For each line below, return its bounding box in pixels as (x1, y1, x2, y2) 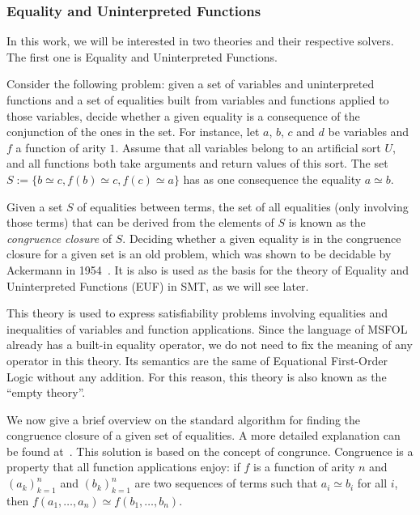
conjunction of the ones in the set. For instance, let (6, 123, 260, 140)
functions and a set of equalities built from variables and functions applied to (6, 92, 389, 108)
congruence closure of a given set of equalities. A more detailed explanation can (6, 427, 401, 444)
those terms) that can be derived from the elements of (6, 214, 274, 231)
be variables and (328, 123, 409, 140)
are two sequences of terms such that (134, 475, 318, 492)
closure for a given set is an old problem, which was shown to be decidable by (6, 245, 392, 262)
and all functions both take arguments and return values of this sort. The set (6, 155, 388, 172)
